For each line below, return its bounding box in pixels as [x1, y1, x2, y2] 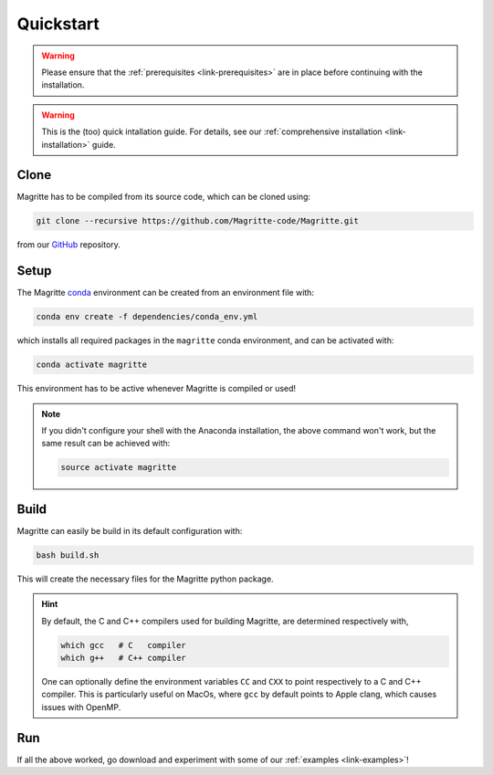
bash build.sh [36, 550, 100, 560]
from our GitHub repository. [16, 239, 121, 250]
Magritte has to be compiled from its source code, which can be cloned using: [16, 192, 310, 203]
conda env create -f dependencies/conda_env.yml [36, 311, 258, 322]
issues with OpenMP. [41, 701, 121, 712]
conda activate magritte [36, 360, 148, 370]
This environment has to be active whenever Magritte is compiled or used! [16, 383, 297, 394]
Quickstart [16, 14, 100, 34]
